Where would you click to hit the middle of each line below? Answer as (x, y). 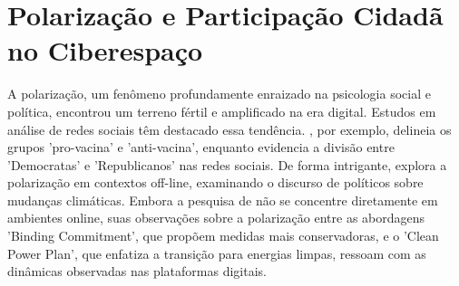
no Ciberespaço (105, 50)
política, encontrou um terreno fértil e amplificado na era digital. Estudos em (222, 111)
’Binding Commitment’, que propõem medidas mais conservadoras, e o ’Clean (223, 236)
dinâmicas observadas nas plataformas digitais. (137, 271)
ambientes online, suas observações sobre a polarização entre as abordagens (216, 218)
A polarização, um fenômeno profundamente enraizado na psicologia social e (219, 94)
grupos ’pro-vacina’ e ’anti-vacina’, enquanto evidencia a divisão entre (201, 147)
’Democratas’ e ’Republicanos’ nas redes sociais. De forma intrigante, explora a (227, 164)
